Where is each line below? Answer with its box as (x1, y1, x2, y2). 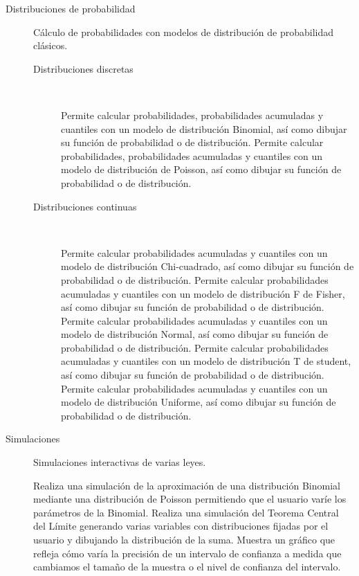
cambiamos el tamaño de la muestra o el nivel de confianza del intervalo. (33, 559, 341, 574)
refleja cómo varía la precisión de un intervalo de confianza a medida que (33, 546, 342, 560)
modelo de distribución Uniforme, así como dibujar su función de (61, 395, 336, 409)
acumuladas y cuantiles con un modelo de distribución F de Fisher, (61, 286, 345, 300)
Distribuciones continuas (33, 199, 137, 213)
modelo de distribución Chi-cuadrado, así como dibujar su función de (61, 259, 354, 273)
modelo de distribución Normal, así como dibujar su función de (61, 327, 329, 341)
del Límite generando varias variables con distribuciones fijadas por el (33, 519, 329, 533)
